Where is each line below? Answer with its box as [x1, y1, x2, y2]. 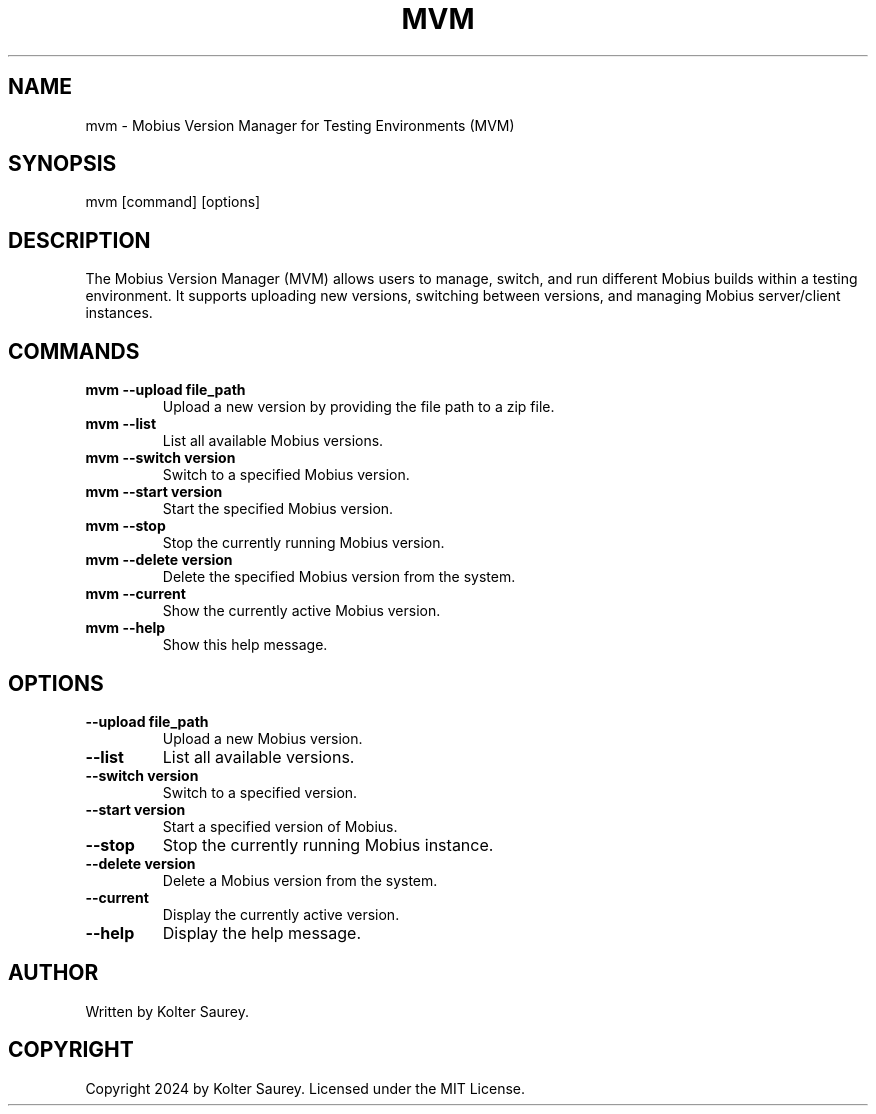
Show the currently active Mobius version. [162, 602, 441, 620]
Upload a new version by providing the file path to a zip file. [162, 398, 555, 416]
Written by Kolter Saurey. [85, 1002, 249, 1020]
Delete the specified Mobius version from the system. [162, 568, 516, 586]
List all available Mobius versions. [162, 432, 384, 450]
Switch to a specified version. [162, 783, 358, 801]
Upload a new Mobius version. [162, 729, 363, 747]
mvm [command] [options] [85, 193, 261, 211]
